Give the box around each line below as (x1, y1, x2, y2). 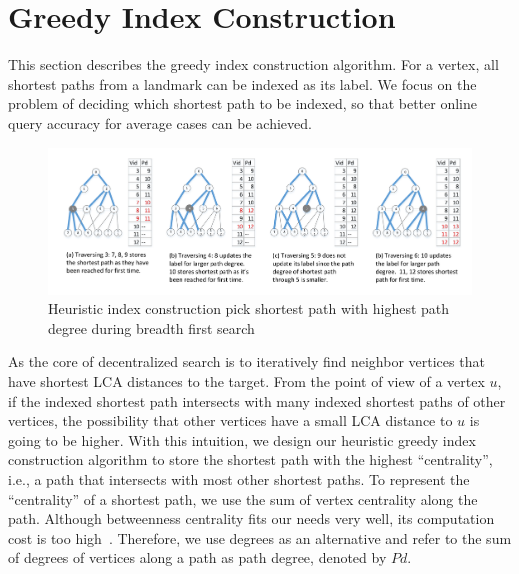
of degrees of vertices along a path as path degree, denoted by (8, 547, 387, 568)
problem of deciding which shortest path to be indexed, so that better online (8, 93, 477, 114)
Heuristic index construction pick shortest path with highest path (48, 298, 450, 319)
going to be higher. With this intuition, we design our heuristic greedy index (8, 429, 476, 450)
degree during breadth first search (48, 317, 255, 338)
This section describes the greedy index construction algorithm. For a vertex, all (8, 54, 499, 75)
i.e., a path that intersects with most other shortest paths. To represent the (8, 468, 470, 489)
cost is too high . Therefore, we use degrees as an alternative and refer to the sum (8, 527, 512, 548)
